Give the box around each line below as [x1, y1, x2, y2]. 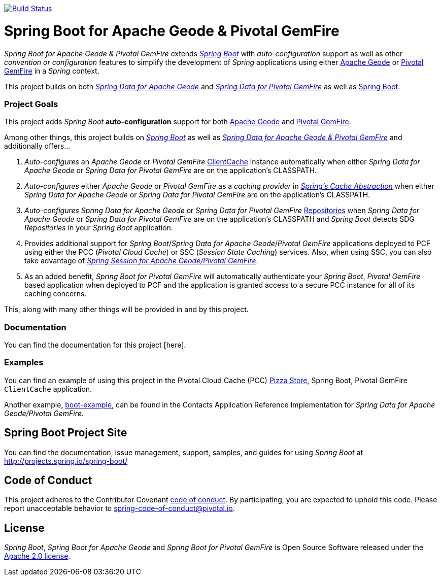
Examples [4, 357, 44, 368]
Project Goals [4, 98, 58, 109]
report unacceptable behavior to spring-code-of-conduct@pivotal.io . [4, 504, 235, 513]
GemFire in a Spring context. [4, 66, 99, 75]
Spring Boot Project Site [4, 426, 127, 439]
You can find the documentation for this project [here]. [4, 340, 186, 349]
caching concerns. [24, 289, 87, 298]
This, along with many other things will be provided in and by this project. [4, 305, 249, 314]
